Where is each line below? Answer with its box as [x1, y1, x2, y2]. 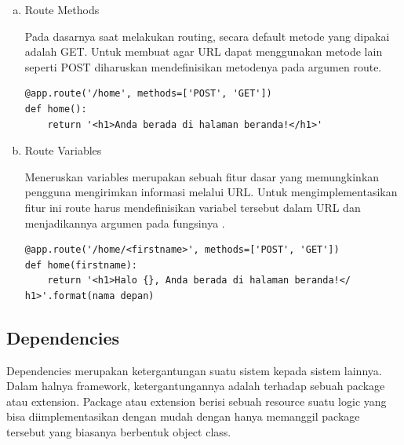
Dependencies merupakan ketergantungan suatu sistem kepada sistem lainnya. [6, 362, 382, 378]
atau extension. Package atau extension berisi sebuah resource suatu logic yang [6, 392, 387, 409]
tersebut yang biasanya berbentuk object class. [6, 424, 231, 440]
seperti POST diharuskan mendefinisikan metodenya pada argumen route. [24, 58, 382, 75]
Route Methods [24, 2, 100, 17]
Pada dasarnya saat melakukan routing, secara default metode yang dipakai [24, 27, 390, 44]
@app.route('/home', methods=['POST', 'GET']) [24, 88, 272, 100]
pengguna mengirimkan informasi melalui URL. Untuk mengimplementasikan [24, 184, 398, 200]
